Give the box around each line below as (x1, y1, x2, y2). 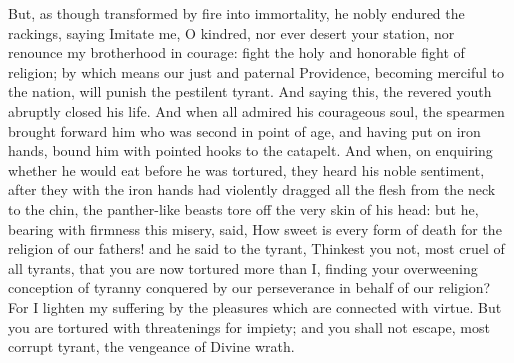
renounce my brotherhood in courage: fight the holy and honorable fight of (8, 42, 465, 63)
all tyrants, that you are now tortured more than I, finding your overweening (8, 257, 478, 278)
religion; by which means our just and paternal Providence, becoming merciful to (8, 61, 505, 82)
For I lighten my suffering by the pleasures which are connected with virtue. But (8, 296, 502, 317)
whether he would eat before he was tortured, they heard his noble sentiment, (8, 159, 485, 180)
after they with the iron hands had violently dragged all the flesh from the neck (8, 179, 496, 200)
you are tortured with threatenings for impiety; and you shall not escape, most (8, 316, 490, 337)
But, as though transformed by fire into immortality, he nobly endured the (8, 3, 465, 23)
